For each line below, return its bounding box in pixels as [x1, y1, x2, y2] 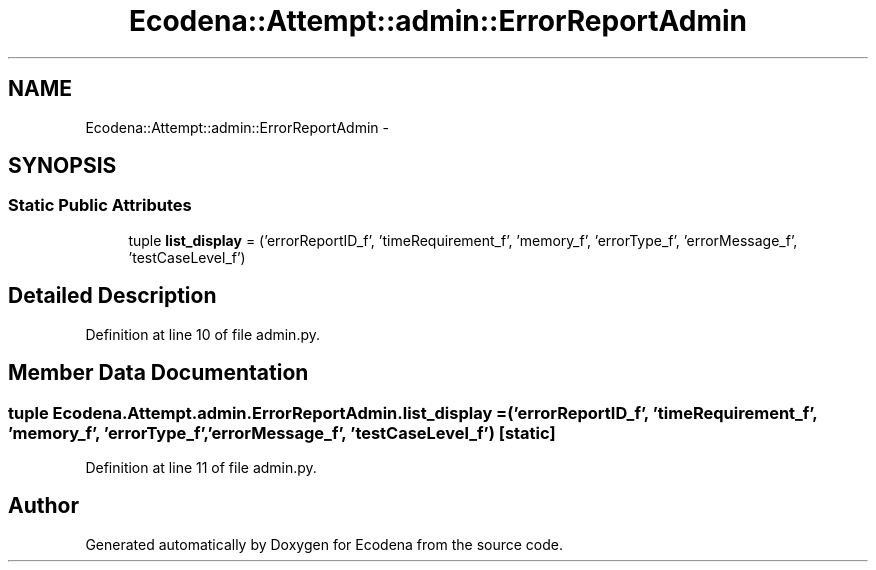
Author [8, 493, 79, 519]
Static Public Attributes [8, 195, 192, 216]
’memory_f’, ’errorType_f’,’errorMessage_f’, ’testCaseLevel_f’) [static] [8, 422, 556, 443]
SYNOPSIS [8, 153, 117, 179]
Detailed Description [8, 283, 217, 309]
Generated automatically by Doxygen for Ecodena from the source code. [85, 535, 564, 553]
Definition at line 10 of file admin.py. [85, 325, 321, 343]
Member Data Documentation [8, 360, 309, 386]
